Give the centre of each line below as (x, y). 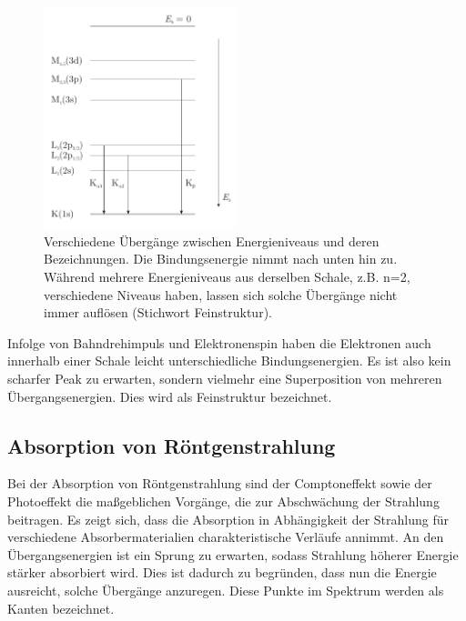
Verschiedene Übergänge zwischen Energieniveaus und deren (212, 240)
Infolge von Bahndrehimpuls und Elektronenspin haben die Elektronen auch (219, 342)
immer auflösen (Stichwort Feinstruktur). (158, 312)
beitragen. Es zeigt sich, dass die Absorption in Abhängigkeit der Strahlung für (228, 519)
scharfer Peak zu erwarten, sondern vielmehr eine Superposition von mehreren (225, 378)
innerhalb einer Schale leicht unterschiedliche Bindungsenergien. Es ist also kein (229, 361)
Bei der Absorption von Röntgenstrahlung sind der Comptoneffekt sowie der (220, 483)
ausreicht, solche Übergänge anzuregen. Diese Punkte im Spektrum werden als (226, 590)
